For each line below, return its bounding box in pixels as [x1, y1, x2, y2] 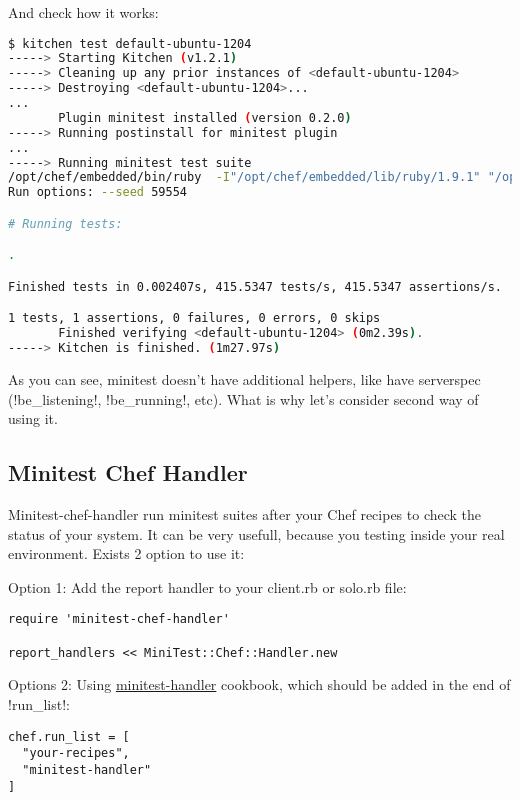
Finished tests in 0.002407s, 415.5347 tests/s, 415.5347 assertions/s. [8, 279, 502, 294]
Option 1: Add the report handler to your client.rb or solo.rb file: [8, 576, 407, 597]
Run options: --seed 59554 [8, 185, 187, 200]
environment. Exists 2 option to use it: [8, 543, 245, 564]
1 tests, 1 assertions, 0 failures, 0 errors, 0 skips [8, 311, 381, 326]
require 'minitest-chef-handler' [8, 612, 230, 627]
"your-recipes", [22, 746, 130, 761]
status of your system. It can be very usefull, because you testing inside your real [8, 523, 505, 544]
